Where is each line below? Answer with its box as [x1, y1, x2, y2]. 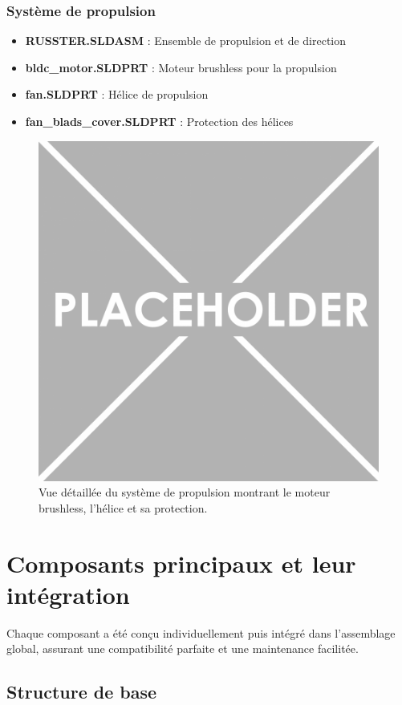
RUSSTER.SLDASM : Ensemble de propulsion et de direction [25, 32, 347, 49]
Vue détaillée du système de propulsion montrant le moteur [39, 484, 331, 500]
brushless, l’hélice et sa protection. [39, 499, 208, 516]
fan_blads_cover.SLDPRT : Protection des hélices [25, 113, 294, 129]
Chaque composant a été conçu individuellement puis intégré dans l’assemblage [6, 624, 396, 641]
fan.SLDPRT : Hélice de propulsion [25, 86, 209, 103]
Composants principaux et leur [6, 546, 356, 579]
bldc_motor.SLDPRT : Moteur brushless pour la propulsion [25, 59, 337, 75]
